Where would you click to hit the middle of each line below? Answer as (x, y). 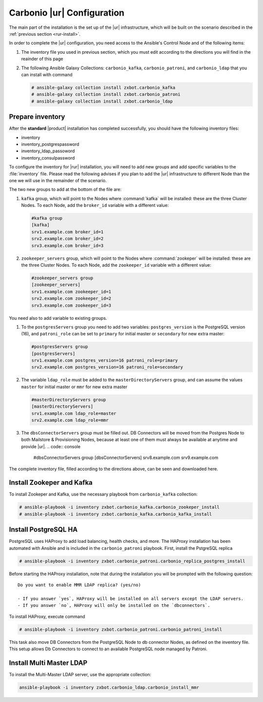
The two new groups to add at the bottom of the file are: (65, 189)
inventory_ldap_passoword (48, 151)
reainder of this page (42, 59)
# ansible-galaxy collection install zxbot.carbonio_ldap (102, 101)
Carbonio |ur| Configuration (67, 13)
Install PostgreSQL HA (43, 530)
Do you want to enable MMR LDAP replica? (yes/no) (79, 585)
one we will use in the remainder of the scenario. (58, 180)
